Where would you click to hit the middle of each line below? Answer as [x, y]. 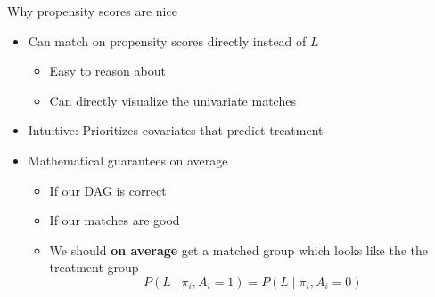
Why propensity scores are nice [92, 11]
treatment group [94, 267]
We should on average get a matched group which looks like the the [239, 249]
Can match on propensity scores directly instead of [167, 40]
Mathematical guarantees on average [128, 160]
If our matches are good [115, 220]
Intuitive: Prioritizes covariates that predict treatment [176, 130]
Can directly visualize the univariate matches [172, 100]
